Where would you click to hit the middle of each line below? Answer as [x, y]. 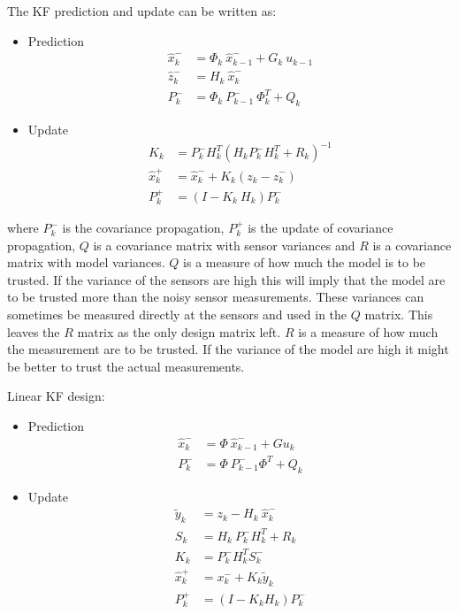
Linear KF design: [56, 396]
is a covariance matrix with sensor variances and [224, 245]
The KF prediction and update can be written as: [142, 11]
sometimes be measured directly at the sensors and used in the [177, 315]
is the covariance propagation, [143, 228]
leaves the [34, 331]
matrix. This [399, 315]
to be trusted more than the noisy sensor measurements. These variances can [216, 297]
